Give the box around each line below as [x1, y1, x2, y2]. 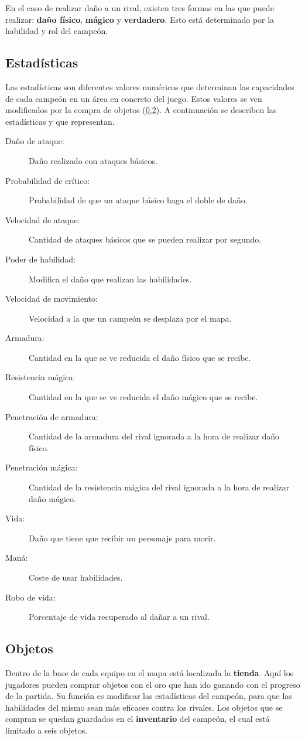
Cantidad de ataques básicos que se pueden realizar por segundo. [29, 233, 262, 245]
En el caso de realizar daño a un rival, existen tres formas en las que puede [5, 2, 274, 13]
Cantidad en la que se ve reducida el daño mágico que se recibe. [29, 391, 258, 403]
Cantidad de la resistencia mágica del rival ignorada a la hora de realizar [29, 481, 290, 493]
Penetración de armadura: [5, 410, 98, 422]
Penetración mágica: [5, 461, 78, 473]
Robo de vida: [5, 591, 56, 603]
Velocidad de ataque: [5, 213, 80, 226]
